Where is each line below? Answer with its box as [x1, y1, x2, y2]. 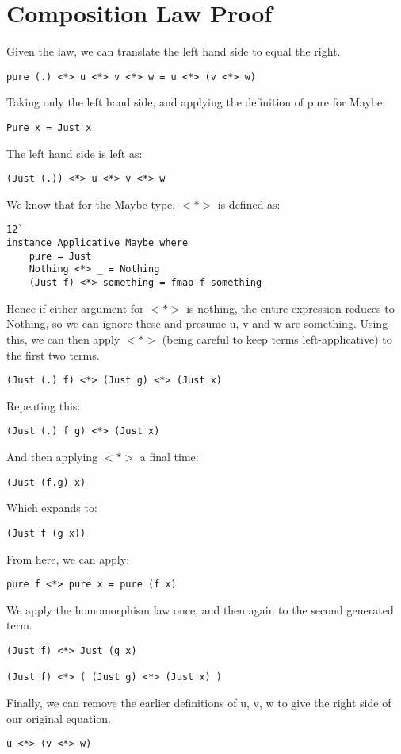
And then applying [6, 448, 98, 465]
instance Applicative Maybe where [6, 237, 189, 249]
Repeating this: [6, 397, 81, 414]
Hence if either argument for [6, 299, 144, 316]
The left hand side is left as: [6, 144, 143, 161]
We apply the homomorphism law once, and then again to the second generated [6, 601, 394, 617]
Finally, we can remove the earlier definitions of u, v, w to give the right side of [6, 694, 391, 710]
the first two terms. [6, 346, 100, 363]
